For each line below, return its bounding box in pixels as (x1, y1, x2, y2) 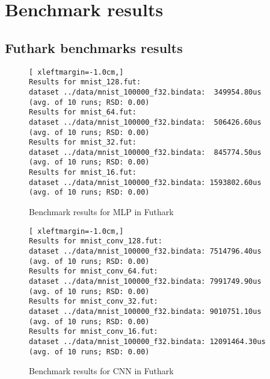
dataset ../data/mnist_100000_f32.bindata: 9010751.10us (29, 307, 262, 316)
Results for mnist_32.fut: (29, 138, 137, 147)
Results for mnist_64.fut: (29, 108, 137, 117)
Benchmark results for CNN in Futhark (29, 365, 174, 377)
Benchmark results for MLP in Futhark (29, 205, 174, 218)
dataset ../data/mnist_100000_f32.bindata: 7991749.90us (29, 277, 262, 286)
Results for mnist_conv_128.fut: (29, 237, 162, 246)
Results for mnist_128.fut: (29, 78, 141, 87)
